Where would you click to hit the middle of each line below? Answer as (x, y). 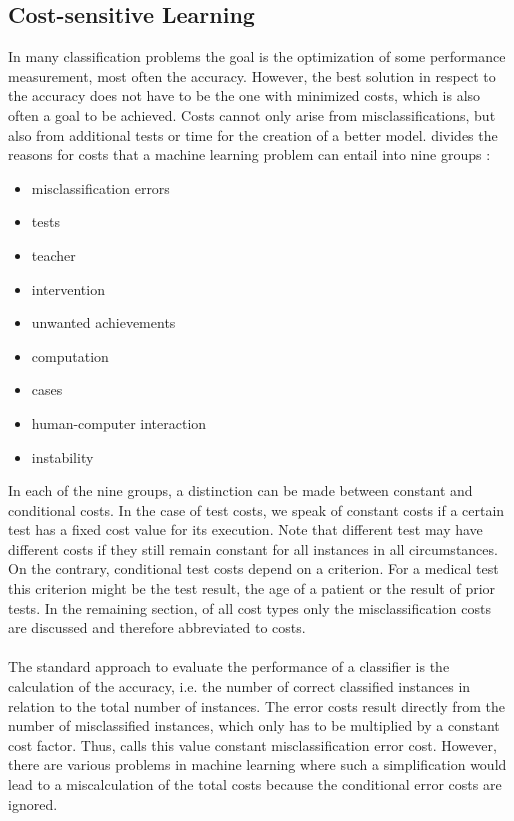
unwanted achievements (103, 322)
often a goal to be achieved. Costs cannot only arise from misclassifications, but (252, 114)
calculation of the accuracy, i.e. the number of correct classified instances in (239, 686)
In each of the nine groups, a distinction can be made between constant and (240, 490)
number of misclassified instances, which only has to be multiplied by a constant (254, 725)
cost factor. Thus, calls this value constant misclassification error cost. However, (252, 744)
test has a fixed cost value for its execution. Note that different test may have (245, 529)
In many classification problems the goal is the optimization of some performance (257, 56)
